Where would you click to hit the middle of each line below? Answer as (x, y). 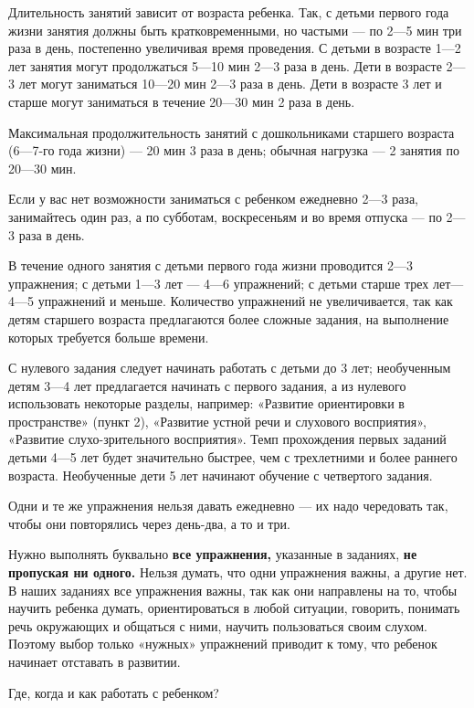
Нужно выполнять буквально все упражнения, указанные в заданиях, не (213, 554)
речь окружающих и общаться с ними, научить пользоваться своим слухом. (218, 625)
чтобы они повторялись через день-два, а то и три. (150, 523)
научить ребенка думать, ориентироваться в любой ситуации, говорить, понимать (234, 608)
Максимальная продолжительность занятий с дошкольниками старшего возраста (232, 132)
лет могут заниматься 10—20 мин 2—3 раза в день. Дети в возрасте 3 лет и (230, 84)
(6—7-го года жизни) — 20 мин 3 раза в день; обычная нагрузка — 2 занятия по (234, 150)
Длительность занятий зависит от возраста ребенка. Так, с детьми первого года (229, 12)
